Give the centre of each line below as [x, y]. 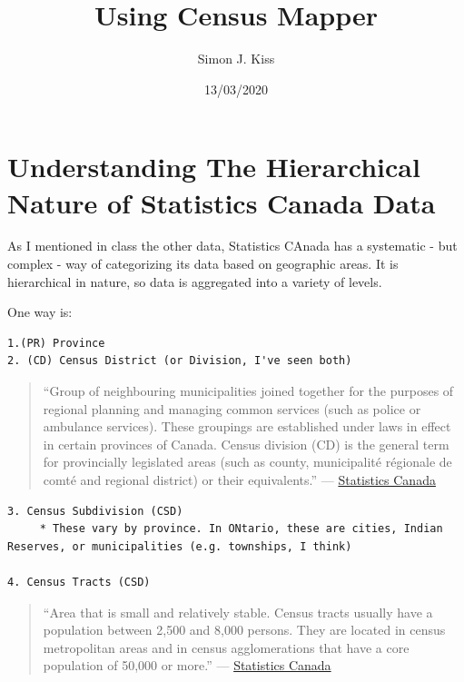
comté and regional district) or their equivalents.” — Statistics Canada [239, 479]
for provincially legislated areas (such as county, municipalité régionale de [247, 462]
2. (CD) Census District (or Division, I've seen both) [180, 361]
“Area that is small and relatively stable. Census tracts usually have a [238, 612]
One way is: [40, 312]
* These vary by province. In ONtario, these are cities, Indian [241, 529]
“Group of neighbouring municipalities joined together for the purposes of [248, 390]
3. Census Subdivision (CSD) [95, 511]
